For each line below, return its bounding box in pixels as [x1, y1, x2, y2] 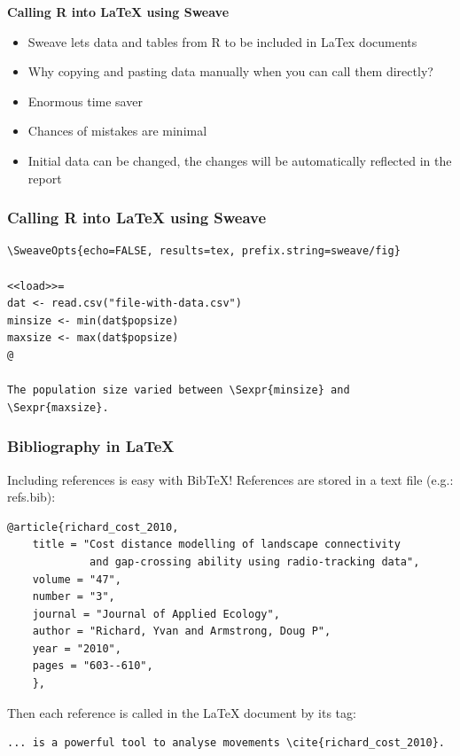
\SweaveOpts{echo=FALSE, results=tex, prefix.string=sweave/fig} [7, 245, 401, 258]
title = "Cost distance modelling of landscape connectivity [32, 538, 401, 551]
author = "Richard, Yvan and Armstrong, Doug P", [32, 625, 331, 638]
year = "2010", [32, 642, 121, 655]
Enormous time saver [27, 91, 143, 110]
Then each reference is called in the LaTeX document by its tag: [7, 703, 356, 721]
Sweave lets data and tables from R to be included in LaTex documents [27, 32, 417, 51]
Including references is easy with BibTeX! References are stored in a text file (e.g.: [7, 470, 454, 488]
